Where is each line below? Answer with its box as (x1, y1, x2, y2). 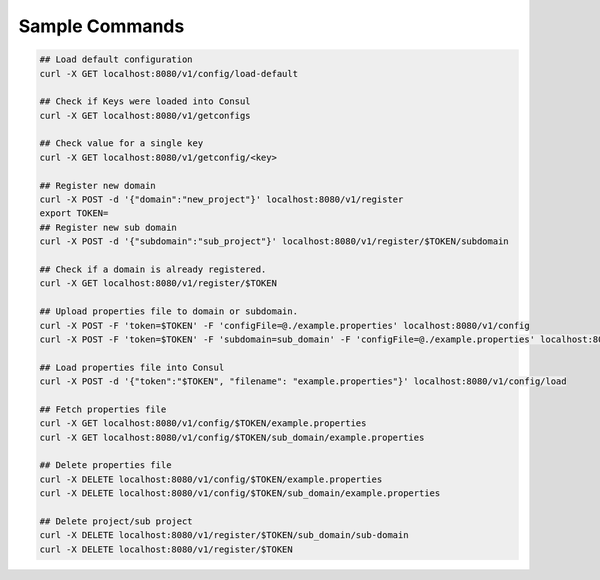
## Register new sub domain (39, 221, 177, 233)
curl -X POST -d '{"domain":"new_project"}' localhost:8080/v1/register (39, 194, 404, 205)
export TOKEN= (39, 208, 109, 219)
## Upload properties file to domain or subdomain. (39, 306, 299, 317)
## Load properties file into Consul (39, 361, 225, 373)
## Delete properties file (39, 460, 172, 471)
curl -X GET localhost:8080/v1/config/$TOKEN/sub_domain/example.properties (39, 431, 425, 443)
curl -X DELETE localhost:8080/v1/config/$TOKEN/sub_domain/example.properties (39, 488, 441, 499)
